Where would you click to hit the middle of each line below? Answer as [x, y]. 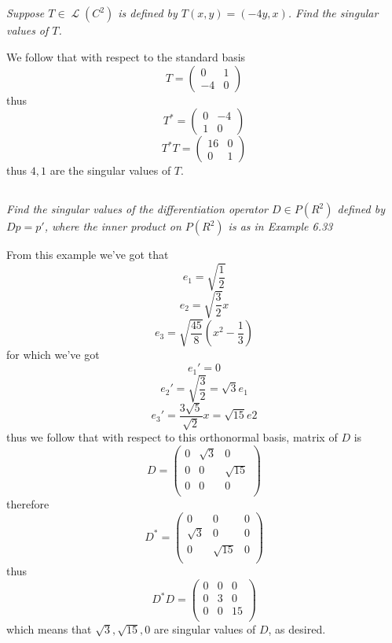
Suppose [26, 13]
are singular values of [205, 628]
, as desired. [297, 628]
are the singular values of [110, 170]
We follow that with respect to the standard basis [126, 56]
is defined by [148, 13]
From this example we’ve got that [88, 255]
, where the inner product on [113, 226]
